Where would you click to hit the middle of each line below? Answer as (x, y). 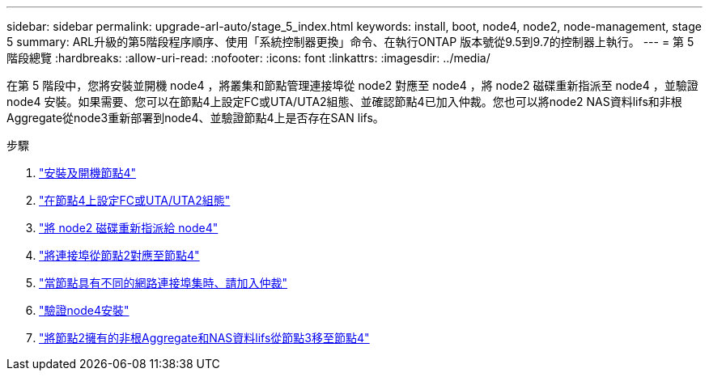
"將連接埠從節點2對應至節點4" (119, 255)
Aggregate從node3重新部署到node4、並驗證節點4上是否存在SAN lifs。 (195, 118)
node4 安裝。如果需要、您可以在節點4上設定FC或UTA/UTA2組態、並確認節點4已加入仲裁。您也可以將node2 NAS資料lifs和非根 (344, 102)
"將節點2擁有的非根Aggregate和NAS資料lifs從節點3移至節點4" (204, 338)
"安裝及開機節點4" (88, 173)
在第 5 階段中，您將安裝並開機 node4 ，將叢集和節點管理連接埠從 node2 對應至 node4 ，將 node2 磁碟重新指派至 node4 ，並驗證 (352, 85)
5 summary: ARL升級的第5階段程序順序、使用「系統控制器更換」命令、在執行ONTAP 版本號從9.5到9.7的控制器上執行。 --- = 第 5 (350, 42)
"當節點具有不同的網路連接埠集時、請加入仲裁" (163, 283)
